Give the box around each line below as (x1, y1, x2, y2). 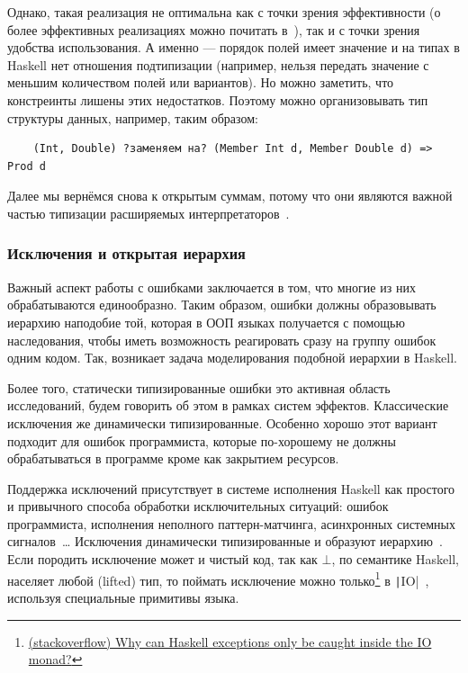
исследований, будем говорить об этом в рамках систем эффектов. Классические (7, 396, 449, 415)
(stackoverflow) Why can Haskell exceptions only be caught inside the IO (28, 632, 432, 651)
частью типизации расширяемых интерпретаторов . (7, 203, 290, 222)
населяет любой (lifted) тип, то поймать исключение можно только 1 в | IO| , (7, 568, 429, 589)
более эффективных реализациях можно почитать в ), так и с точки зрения (7, 20, 420, 39)
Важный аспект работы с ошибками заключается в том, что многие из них (7, 277, 416, 296)
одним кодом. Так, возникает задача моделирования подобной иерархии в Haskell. (7, 348, 457, 367)
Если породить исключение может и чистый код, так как (7, 550, 318, 569)
